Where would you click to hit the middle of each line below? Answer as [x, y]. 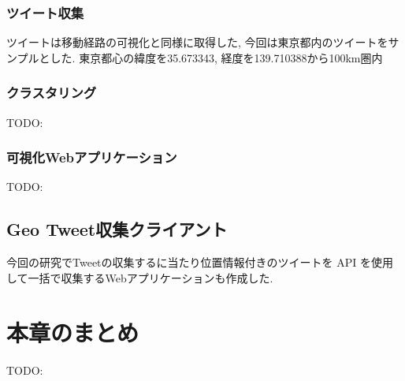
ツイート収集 [45, 12]
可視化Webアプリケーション [92, 157]
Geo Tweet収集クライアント [117, 229]
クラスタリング [52, 93]
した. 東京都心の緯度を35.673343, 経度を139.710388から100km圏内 [216, 57]
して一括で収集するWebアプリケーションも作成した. [140, 277]
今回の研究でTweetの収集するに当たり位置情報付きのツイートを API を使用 [200, 262]
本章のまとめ [73, 332]
